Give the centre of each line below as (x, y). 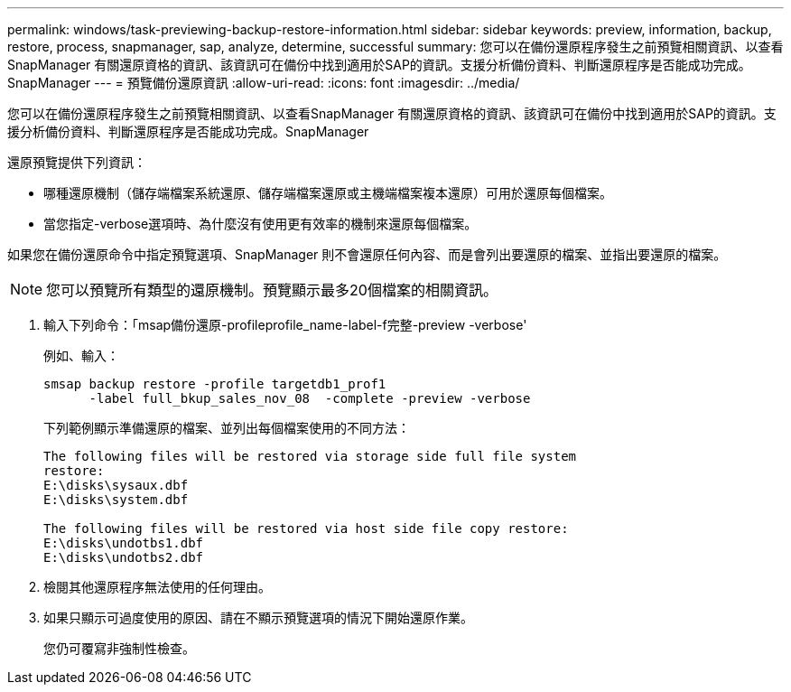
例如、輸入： (81, 355)
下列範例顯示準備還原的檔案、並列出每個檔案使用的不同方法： (227, 428)
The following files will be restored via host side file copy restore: (306, 528)
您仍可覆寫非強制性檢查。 (119, 648)
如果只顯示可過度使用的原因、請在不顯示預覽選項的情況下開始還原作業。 (258, 617)
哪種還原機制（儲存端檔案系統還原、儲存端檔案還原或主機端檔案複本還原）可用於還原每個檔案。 (328, 193)
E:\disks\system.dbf (116, 500)
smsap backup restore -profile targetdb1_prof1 (215, 384)
